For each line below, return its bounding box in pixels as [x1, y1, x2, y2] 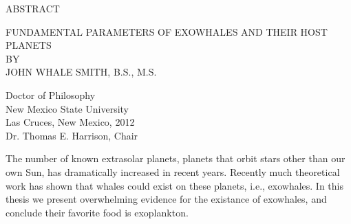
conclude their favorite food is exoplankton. [6, 205, 189, 219]
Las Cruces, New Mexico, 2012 [6, 115, 135, 129]
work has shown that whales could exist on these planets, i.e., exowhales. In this [6, 178, 344, 192]
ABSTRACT [6, 1, 60, 15]
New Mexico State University [6, 101, 129, 115]
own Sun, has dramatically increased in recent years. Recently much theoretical [6, 164, 340, 179]
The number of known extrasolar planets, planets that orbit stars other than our [6, 151, 345, 166]
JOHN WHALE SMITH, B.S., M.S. [6, 65, 157, 79]
